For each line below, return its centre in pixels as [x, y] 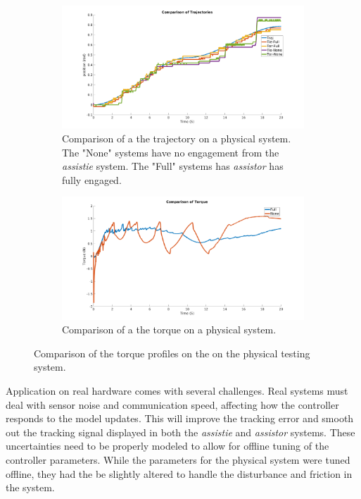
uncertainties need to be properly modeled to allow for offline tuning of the [167, 446]
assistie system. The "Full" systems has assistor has [173, 166]
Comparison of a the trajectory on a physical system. [177, 138]
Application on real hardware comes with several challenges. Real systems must [177, 391]
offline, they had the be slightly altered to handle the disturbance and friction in [179, 473]
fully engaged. [92, 179]
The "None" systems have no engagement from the [171, 152]
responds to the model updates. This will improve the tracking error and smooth [180, 418]
